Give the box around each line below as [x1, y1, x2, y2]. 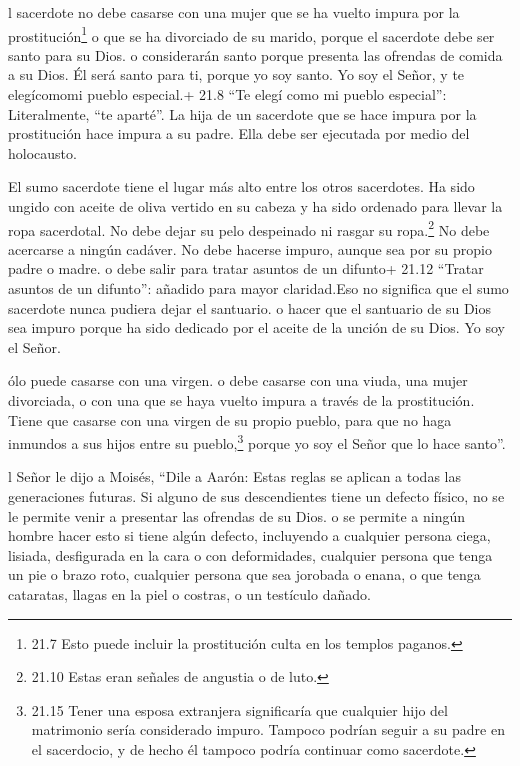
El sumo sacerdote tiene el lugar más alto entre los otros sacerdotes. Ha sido [8, 176, 475, 197]
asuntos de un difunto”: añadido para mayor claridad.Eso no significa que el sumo [8, 278, 509, 299]
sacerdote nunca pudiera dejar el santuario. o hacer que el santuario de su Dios [8, 297, 492, 318]
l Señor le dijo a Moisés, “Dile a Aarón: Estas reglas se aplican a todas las [8, 466, 461, 487]
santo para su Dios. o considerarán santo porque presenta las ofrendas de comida [8, 44, 503, 65]
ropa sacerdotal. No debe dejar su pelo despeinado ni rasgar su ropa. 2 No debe [8, 216, 490, 240]
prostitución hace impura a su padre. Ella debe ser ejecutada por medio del [8, 123, 470, 144]
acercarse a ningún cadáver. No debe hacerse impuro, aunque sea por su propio [8, 238, 492, 259]
